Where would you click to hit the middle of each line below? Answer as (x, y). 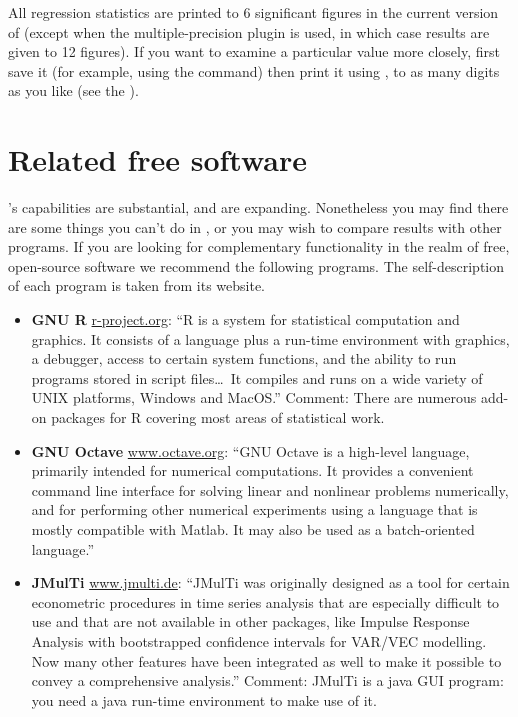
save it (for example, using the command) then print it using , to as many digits (254, 70)
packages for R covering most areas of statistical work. (218, 417)
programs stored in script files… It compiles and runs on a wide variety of (257, 377)
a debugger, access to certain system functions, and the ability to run (244, 358)
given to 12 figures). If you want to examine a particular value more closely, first (254, 51)
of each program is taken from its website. (136, 285)
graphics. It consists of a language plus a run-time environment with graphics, (270, 338)
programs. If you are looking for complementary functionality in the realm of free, (259, 246)
